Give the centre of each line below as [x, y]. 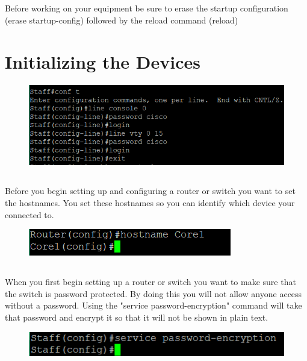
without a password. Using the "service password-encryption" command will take [153, 305]
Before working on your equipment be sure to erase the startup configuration [147, 8]
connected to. [29, 214]
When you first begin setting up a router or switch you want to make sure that [150, 282]
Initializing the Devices [103, 61]
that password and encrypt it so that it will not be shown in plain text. [137, 317]
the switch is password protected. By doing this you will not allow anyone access [153, 293]
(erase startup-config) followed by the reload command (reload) [122, 20]
